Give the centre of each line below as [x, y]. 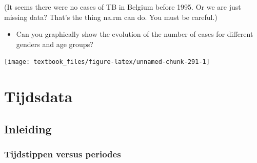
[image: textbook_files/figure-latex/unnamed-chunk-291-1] [107, 62]
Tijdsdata [38, 96]
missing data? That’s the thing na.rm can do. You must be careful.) [111, 17]
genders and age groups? [55, 44]
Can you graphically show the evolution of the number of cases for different [135, 34]
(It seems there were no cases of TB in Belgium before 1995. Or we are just [123, 7]
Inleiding [28, 129]
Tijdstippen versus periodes [63, 154]
